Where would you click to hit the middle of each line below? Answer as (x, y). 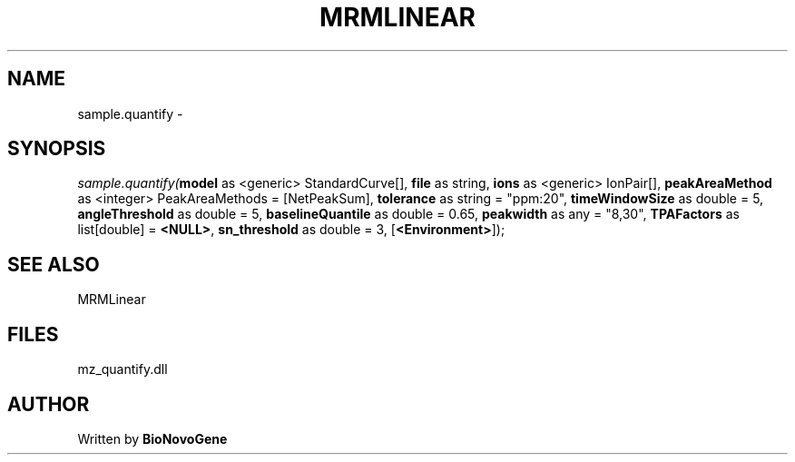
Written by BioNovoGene (152, 438)
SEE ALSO (54, 264)
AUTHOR (49, 404)
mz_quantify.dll (123, 369)
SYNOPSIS (57, 149)
